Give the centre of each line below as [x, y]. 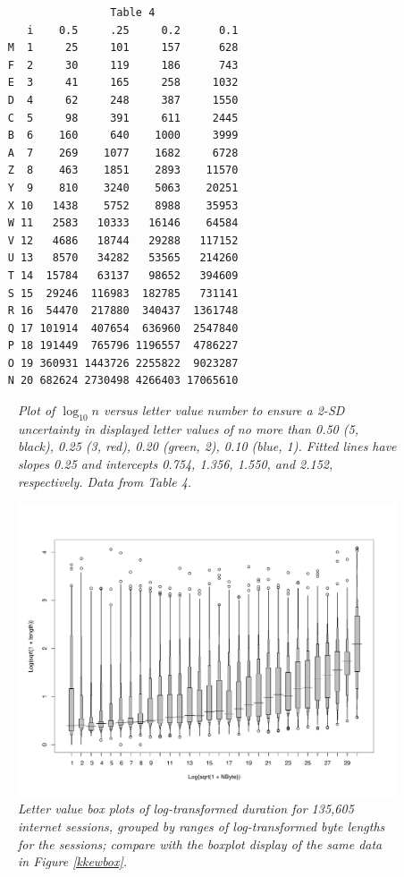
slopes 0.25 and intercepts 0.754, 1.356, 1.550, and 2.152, [176, 464]
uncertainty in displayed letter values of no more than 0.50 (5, [188, 428]
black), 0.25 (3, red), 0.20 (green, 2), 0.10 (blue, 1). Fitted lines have [207, 446]
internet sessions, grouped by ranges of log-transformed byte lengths [202, 826]
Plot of [37, 410]
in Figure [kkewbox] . [73, 861]
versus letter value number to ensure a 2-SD [224, 410]
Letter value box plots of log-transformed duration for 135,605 [186, 809]
